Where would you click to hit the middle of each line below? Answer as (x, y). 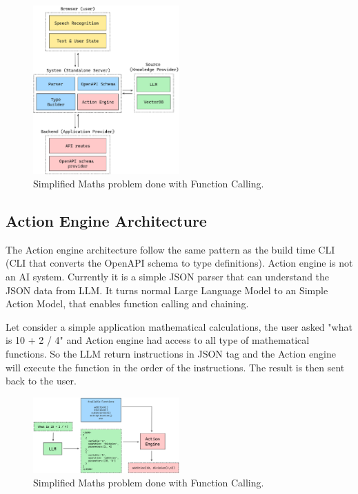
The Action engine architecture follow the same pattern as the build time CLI (170, 249)
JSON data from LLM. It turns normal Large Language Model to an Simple (167, 290)
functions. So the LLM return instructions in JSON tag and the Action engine (171, 354)
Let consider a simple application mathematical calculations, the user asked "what (179, 326)
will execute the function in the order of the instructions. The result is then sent (175, 367)
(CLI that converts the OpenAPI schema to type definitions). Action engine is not (179, 263)
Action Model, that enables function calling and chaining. (127, 303)
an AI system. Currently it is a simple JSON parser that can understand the (168, 277)
